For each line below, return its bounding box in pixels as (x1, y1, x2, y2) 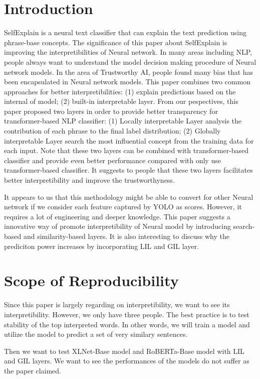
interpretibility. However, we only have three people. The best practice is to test (4, 309, 249, 319)
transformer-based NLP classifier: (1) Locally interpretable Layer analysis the (4, 115, 242, 126)
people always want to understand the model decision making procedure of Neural (4, 56, 256, 67)
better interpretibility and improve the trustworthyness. (4, 175, 175, 185)
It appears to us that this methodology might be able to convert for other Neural (4, 191, 253, 202)
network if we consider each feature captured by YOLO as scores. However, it (4, 201, 242, 212)
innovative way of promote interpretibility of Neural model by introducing (4, 221, 231, 231)
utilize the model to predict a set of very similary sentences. (4, 329, 188, 339)
